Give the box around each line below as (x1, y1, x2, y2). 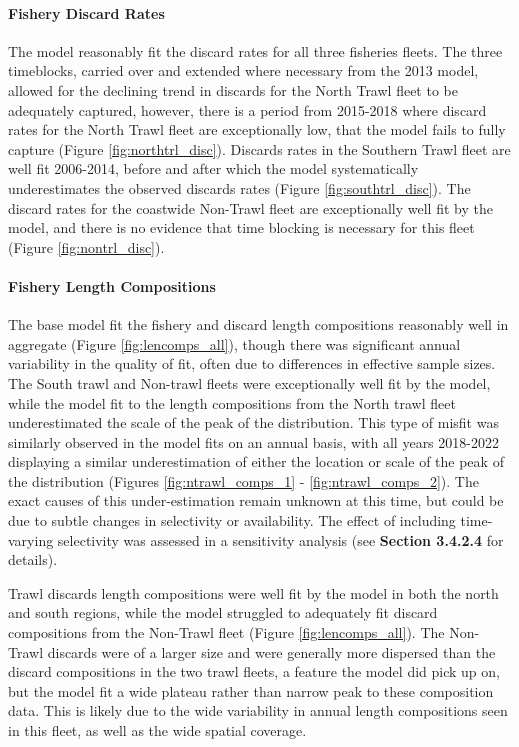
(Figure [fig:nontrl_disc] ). (8, 236, 165, 257)
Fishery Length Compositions (8, 275, 216, 296)
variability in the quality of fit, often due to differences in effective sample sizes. (8, 353, 496, 374)
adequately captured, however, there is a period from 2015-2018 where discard (8, 99, 487, 120)
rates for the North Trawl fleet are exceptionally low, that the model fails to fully (8, 119, 506, 140)
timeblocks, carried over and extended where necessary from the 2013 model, (8, 60, 479, 81)
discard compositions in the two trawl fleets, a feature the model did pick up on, (8, 661, 500, 682)
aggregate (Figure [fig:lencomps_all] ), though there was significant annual (8, 333, 461, 354)
